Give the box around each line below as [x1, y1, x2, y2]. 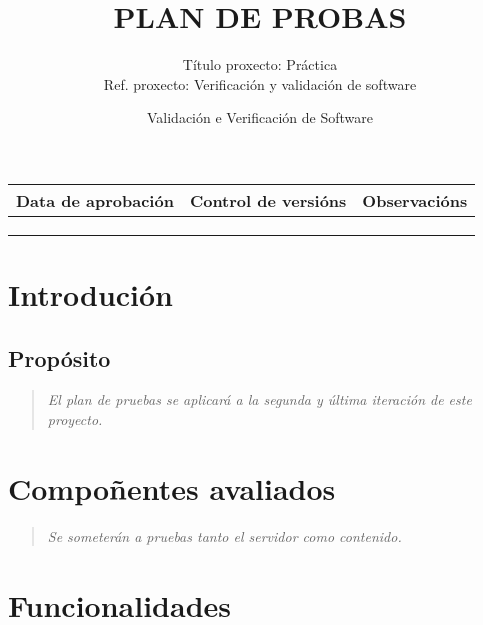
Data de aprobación [16, 188, 174, 212]
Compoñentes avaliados [8, 467, 336, 508]
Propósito [8, 342, 111, 373]
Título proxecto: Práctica [182, 54, 338, 75]
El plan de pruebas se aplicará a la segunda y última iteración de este [47, 389, 472, 410]
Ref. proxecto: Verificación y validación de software [103, 73, 417, 94]
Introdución [8, 274, 174, 315]
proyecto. [47, 409, 103, 430]
